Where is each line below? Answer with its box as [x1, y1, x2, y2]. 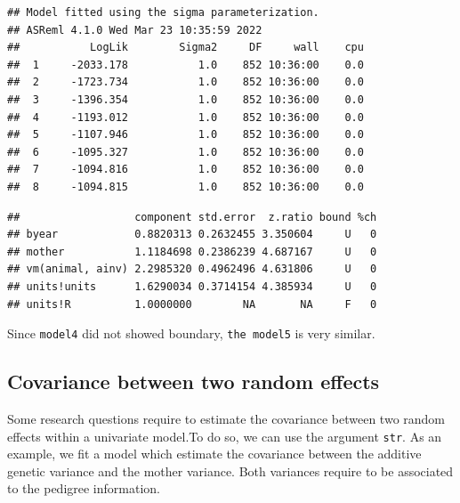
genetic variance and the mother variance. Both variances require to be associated [7, 461, 454, 480]
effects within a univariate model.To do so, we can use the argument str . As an [7, 426, 442, 445]
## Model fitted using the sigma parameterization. [7, 6, 319, 19]
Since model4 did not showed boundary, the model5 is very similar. [7, 324, 375, 343]
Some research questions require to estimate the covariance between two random [7, 409, 446, 427]
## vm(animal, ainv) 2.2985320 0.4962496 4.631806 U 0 [7, 263, 377, 276]
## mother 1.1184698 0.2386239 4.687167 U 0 [7, 245, 377, 258]
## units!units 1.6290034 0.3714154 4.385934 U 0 [7, 280, 377, 293]
